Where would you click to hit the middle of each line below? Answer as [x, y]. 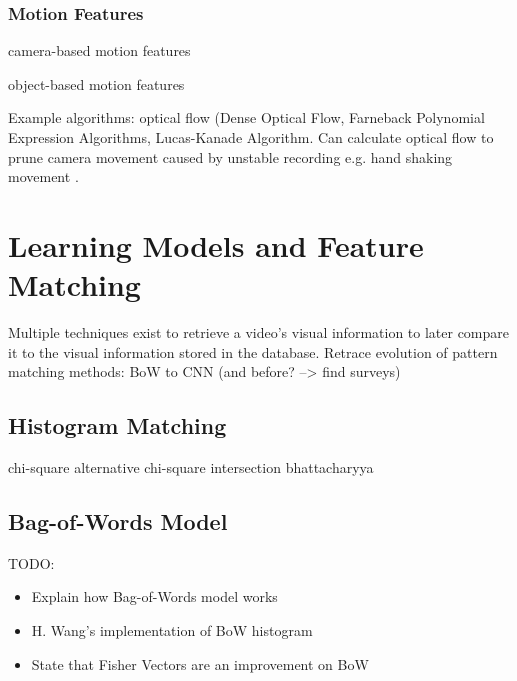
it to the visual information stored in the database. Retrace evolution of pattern [253, 351]
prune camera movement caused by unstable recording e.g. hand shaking [230, 156]
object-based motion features [96, 83]
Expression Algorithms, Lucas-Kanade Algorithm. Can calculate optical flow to [251, 137]
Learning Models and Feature [216, 244]
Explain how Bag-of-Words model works [154, 596]
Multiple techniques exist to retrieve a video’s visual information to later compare [259, 332]
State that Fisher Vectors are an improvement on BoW [200, 663]
